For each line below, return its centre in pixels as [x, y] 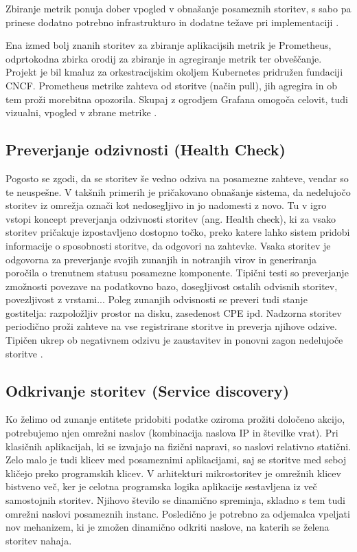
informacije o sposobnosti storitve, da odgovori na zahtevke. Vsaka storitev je [168, 245]
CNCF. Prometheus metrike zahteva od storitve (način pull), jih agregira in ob [171, 85]
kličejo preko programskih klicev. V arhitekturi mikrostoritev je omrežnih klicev [173, 473]
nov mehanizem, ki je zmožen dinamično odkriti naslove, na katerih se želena [168, 527]
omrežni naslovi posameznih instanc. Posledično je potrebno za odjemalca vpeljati [178, 513]
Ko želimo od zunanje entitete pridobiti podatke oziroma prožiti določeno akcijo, [175, 419]
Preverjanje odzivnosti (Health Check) [146, 150]
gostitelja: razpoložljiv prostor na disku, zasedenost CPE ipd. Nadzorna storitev [174, 312]
